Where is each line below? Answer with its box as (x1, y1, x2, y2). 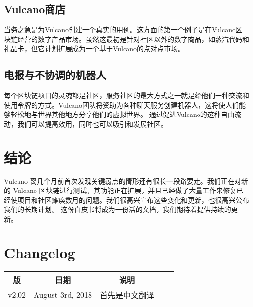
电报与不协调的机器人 (4, 67, 106, 82)
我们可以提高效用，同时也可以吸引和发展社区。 (17, 118, 167, 129)
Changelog (4, 242, 75, 262)
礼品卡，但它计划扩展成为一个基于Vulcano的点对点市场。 (4, 43, 185, 54)
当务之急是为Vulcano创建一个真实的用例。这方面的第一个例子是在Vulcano (4, 24, 236, 35)
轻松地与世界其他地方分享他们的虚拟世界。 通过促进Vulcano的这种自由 (10, 109, 235, 119)
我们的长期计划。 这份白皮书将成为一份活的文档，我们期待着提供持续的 (4, 204, 231, 214)
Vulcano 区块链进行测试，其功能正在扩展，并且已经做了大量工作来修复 (13, 185, 237, 195)
